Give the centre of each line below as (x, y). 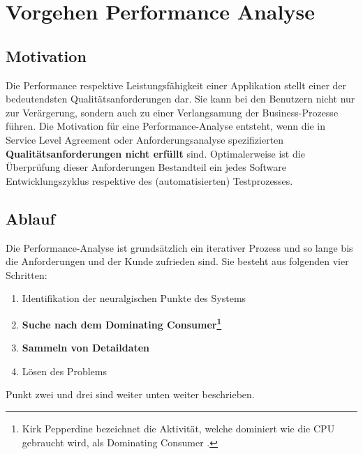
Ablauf (30, 218)
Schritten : (27, 274)
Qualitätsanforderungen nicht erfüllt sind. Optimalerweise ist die (155, 153)
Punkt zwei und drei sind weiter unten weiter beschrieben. (130, 394)
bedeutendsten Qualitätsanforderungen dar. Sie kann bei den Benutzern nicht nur (180, 99)
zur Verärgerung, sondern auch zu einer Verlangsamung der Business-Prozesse (172, 112)
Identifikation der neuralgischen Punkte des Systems (134, 298)
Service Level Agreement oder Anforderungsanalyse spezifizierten (145, 139)
